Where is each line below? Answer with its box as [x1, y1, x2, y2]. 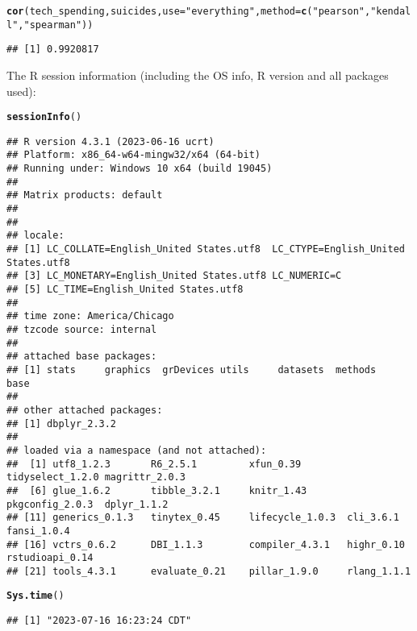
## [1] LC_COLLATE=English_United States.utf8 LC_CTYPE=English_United [6, 243, 405, 255]
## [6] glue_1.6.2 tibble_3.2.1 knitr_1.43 [6, 484, 307, 496]
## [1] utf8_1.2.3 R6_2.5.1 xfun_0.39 [6, 458, 302, 470]
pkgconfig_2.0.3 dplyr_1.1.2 [6, 498, 169, 510]
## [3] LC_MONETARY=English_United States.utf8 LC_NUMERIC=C [6, 270, 342, 282]
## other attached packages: [6, 404, 163, 416]
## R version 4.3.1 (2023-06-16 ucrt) [6, 135, 215, 147]
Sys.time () [6, 590, 65, 602]
